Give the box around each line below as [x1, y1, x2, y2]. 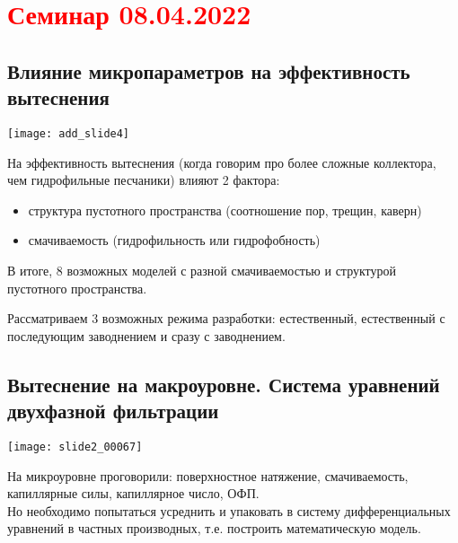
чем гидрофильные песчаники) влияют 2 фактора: [7, 171, 280, 189]
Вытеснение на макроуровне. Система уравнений [7, 370, 440, 398]
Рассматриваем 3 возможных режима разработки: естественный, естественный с [7, 309, 445, 328]
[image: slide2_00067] [7, 440, 143, 453]
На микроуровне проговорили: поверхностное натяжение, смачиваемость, [7, 466, 409, 485]
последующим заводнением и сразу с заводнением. [7, 326, 286, 345]
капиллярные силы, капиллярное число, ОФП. [7, 484, 260, 503]
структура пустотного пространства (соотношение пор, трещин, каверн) [28, 200, 422, 219]
